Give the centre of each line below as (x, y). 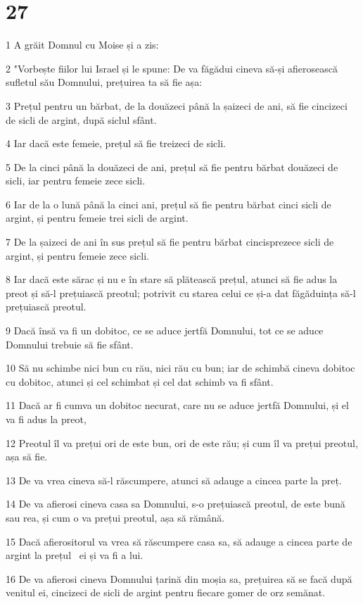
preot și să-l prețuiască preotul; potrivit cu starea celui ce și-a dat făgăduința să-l (181, 292)
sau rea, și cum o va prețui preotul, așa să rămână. (115, 517)
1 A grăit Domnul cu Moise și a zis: (82, 45)
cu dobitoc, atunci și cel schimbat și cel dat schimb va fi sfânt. (140, 381)
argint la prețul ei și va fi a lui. (75, 555)
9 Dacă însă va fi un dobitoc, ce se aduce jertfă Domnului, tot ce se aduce (165, 331)
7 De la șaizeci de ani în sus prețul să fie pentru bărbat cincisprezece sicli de (170, 242)
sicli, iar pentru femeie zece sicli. (76, 181)
